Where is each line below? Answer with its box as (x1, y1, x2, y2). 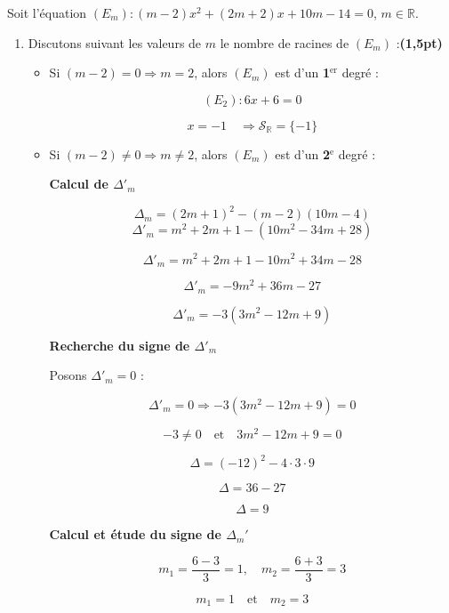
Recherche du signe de (49, 335, 190, 354)
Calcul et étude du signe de (49, 525, 221, 544)
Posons (49, 366, 87, 384)
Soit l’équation (7, 4, 87, 21)
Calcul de (49, 174, 108, 193)
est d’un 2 (275, 144, 330, 163)
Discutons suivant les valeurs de (28, 33, 202, 52)
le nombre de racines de (220, 33, 349, 52)
